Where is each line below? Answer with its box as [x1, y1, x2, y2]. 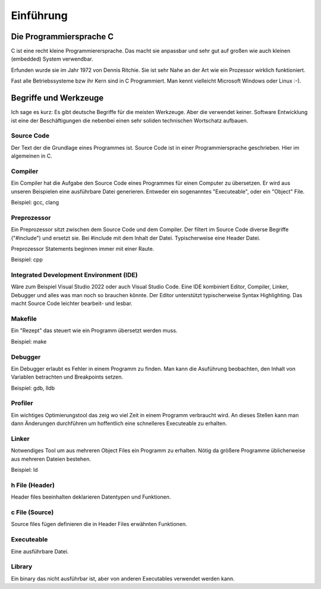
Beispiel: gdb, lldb [11, 384, 55, 392]
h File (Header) [11, 481, 55, 489]
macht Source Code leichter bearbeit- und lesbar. [11, 300, 133, 307]
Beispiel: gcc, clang [11, 199, 59, 206]
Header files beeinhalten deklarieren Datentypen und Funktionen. [11, 493, 171, 500]
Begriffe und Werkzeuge [11, 93, 104, 103]
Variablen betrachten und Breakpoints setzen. [11, 373, 123, 380]
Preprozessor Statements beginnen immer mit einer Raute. [11, 245, 155, 252]
